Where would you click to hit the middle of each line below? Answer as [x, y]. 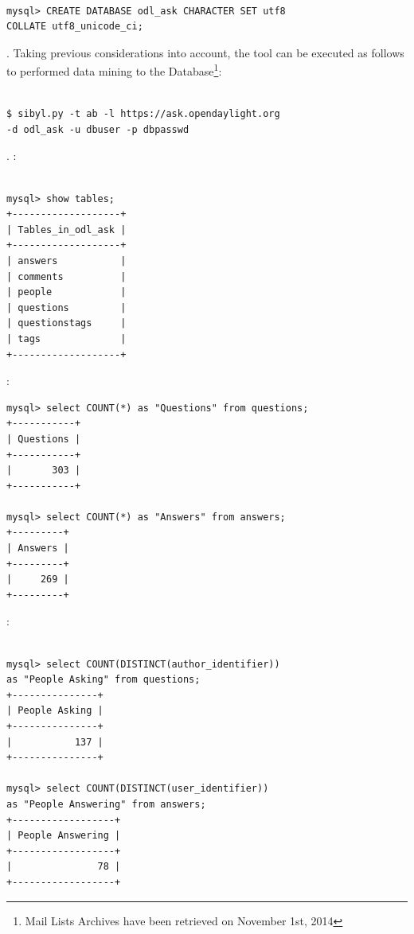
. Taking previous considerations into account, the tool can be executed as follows [205, 52]
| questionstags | [66, 323]
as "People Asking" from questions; [103, 680]
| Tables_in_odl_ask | [66, 230]
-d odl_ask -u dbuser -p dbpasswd [98, 129]
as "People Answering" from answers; [106, 804]
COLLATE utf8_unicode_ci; [75, 27]
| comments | [66, 276]
